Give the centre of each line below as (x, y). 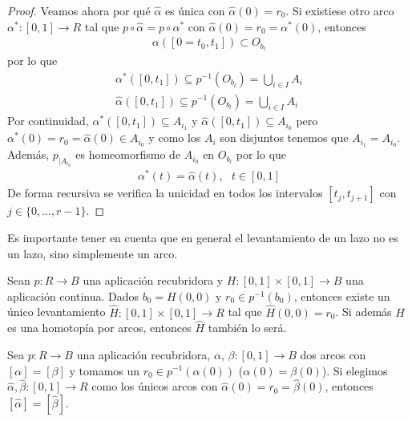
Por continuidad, (48, 121)
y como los (175, 138)
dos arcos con (333, 354)
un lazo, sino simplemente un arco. (93, 253)
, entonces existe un (342, 296)
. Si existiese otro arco (340, 10)
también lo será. (247, 328)
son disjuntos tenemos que (284, 138)
